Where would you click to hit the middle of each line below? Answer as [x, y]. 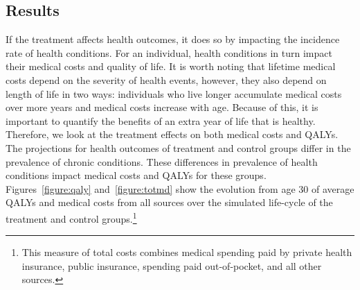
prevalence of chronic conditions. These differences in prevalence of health [162, 161]
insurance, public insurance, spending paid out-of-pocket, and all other [172, 265]
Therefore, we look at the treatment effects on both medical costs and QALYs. [172, 134]
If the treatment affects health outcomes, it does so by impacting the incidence [173, 39]
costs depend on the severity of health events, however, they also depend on [166, 79]
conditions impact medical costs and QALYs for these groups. [136, 175]
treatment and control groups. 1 [71, 217]
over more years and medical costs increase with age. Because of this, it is [162, 107]
